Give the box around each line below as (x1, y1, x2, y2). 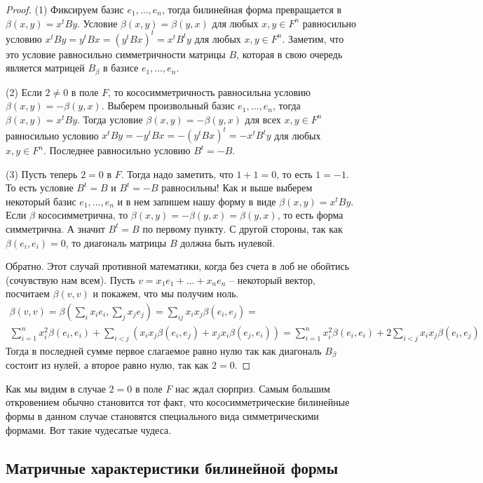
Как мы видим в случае (6, 381, 106, 395)
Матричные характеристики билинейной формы (6, 456, 339, 478)
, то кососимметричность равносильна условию (108, 84, 311, 99)
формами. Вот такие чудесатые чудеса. (6, 422, 172, 437)
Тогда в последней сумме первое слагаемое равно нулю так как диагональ (6, 343, 322, 358)
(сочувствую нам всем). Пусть (6, 272, 135, 287)
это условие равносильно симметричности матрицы (6, 46, 226, 61)
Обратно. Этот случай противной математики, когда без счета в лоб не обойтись (6, 259, 350, 273)
